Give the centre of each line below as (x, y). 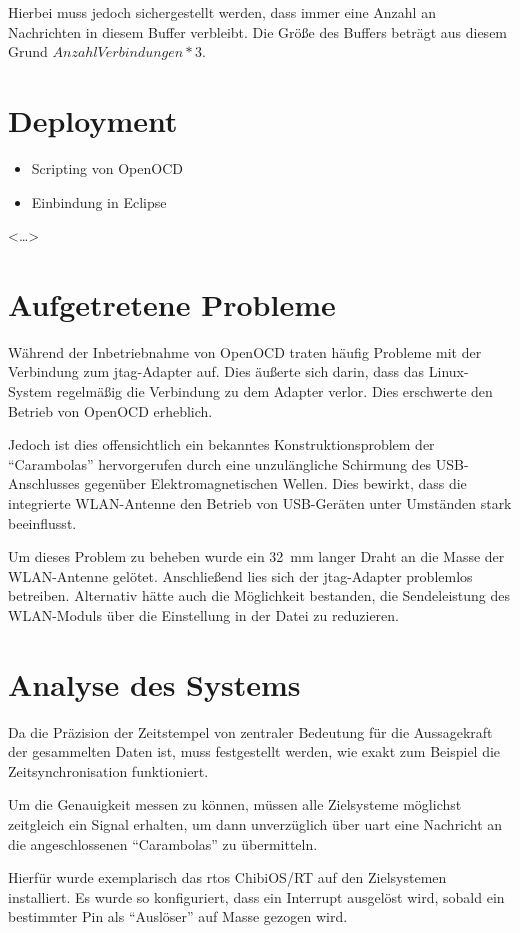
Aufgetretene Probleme (172, 303)
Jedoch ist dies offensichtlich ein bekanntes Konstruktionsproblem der (221, 444)
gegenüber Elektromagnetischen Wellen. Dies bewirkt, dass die (275, 483)
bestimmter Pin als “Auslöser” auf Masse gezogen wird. (178, 916)
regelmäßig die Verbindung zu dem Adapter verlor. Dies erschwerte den (274, 391)
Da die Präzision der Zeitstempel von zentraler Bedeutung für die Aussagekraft (250, 731)
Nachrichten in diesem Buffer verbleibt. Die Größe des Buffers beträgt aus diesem (258, 31)
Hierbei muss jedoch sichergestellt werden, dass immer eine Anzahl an (222, 12)
